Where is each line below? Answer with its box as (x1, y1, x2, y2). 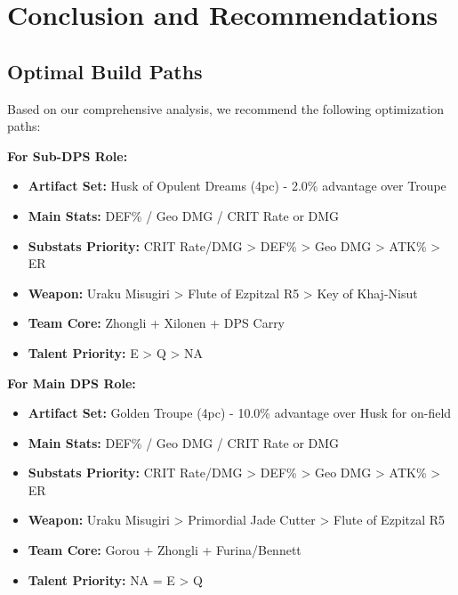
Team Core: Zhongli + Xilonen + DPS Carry (28, 314, 285, 332)
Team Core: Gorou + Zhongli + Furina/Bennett (28, 541, 301, 559)
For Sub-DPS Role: (7, 146, 128, 165)
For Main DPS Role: (7, 373, 136, 392)
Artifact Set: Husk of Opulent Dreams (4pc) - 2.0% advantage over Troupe (28, 176, 446, 195)
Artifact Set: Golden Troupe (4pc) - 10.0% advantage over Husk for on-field (28, 403, 452, 422)
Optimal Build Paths (7, 57, 203, 85)
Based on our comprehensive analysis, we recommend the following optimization (7, 99, 444, 118)
